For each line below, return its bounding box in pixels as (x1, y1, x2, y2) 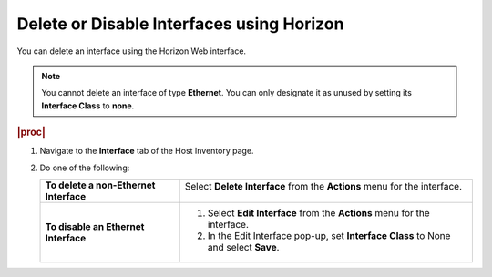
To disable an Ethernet (45, 221, 145, 233)
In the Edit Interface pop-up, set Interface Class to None (207, 230, 451, 242)
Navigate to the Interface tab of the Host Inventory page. (39, 146, 254, 157)
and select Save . (207, 241, 280, 254)
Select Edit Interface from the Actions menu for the (207, 207, 430, 220)
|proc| (16, 126, 46, 138)
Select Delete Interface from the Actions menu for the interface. (184, 180, 463, 193)
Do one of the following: (39, 162, 130, 173)
